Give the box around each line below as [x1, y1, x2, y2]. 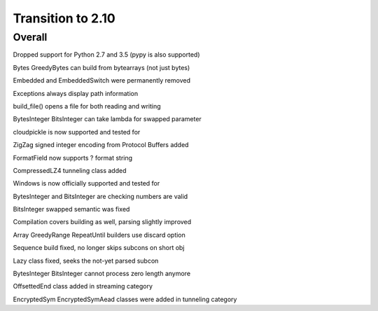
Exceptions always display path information [13, 89, 139, 97]
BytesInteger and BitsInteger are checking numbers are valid [13, 192, 188, 200]
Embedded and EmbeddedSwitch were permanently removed [13, 76, 190, 85]
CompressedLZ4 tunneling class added [13, 166, 127, 174]
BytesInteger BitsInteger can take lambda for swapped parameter [13, 115, 202, 123]
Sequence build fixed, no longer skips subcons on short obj [13, 244, 185, 252]
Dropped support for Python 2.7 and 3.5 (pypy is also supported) [13, 50, 200, 59]
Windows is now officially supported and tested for [13, 179, 160, 188]
